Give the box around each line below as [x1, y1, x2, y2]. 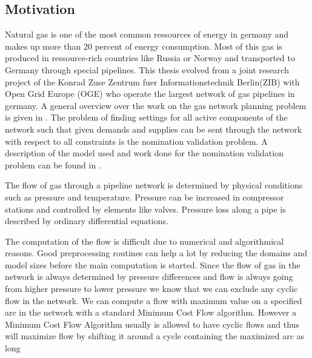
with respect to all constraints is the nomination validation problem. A [5, 134, 268, 147]
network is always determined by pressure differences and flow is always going [5, 270, 293, 283]
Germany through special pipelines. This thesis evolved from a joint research [5, 63, 289, 76]
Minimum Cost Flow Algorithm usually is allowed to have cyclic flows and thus [5, 317, 299, 330]
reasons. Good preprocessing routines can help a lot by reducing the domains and [5, 247, 307, 259]
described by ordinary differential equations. [5, 214, 168, 227]
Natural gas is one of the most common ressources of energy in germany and [5, 28, 289, 41]
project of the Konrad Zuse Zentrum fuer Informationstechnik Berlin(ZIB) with [5, 75, 300, 88]
